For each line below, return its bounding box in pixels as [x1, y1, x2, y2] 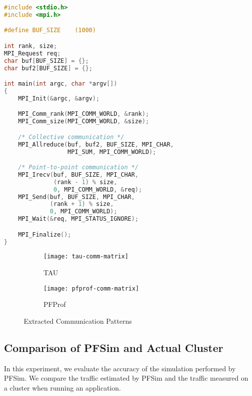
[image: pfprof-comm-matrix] [43, 285, 139, 292]
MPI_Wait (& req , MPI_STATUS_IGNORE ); [18, 215, 139, 223]
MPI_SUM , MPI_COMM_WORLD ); [67, 148, 156, 155]
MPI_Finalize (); [18, 231, 72, 238]
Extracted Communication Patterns [24, 315, 132, 326]
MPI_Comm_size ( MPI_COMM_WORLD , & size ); [18, 118, 149, 125]
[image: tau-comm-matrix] [43, 253, 128, 260]
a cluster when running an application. [4, 382, 121, 393]
